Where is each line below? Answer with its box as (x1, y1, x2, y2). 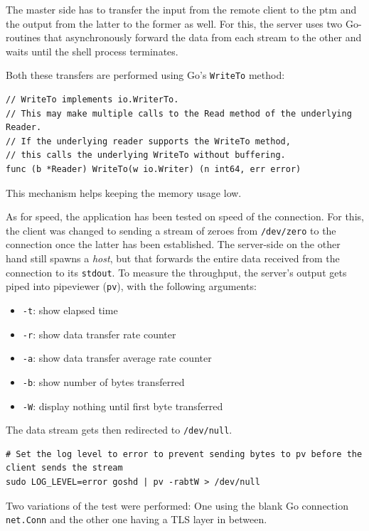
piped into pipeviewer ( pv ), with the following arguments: (6, 279, 257, 294)
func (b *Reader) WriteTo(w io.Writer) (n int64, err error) (6, 164, 301, 174)
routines (6, 30, 41, 45)
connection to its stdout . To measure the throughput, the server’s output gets (6, 264, 347, 279)
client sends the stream (6, 463, 123, 473)
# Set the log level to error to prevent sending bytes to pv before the (6, 449, 363, 459)
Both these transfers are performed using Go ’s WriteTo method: (6, 68, 285, 82)
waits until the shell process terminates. (6, 43, 178, 58)
